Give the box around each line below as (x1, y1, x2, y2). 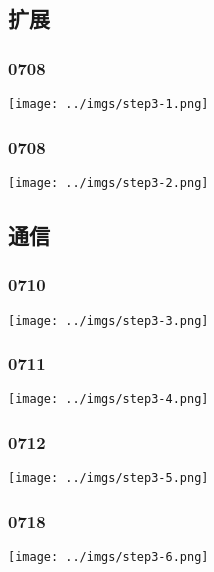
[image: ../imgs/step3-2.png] (8, 175, 209, 190)
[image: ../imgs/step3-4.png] (8, 392, 209, 407)
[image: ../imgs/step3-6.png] (8, 550, 209, 565)
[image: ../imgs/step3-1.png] (8, 97, 209, 111)
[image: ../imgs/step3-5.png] (8, 471, 209, 486)
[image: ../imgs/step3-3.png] (8, 313, 209, 328)
